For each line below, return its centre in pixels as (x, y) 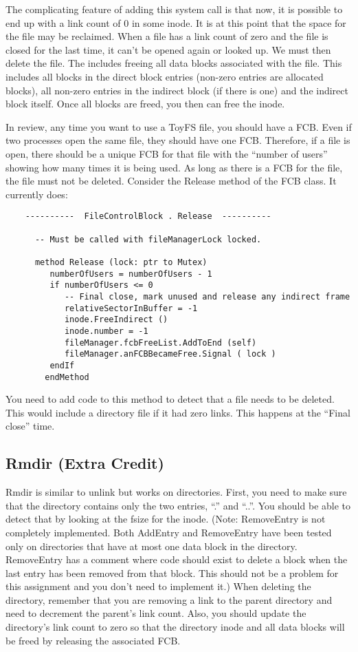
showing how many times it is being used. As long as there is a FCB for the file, (174, 167)
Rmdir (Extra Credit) (85, 463)
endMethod (67, 377)
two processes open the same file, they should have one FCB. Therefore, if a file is (178, 140)
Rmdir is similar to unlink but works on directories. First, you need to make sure (176, 492)
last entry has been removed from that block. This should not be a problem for (172, 572)
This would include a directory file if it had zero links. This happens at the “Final (178, 412)
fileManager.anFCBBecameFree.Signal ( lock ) (170, 354)
